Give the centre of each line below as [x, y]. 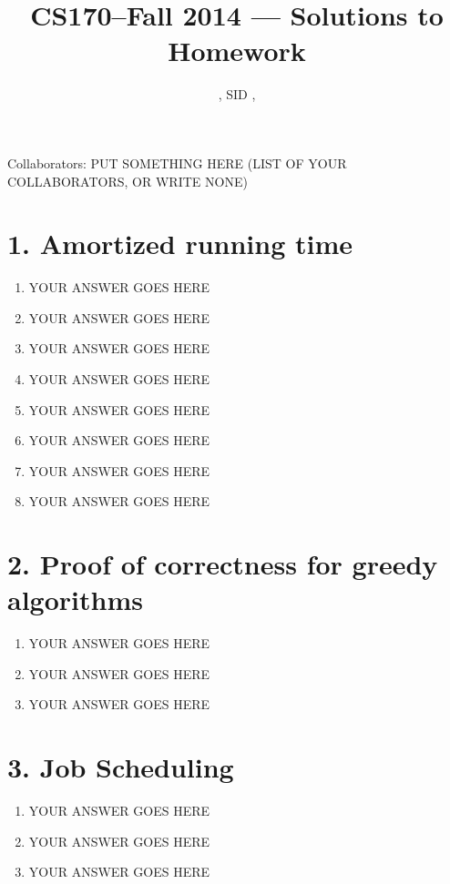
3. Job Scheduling [121, 767]
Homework [237, 51]
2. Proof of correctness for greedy [223, 564]
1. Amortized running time [180, 244]
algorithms [75, 599]
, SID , [237, 94]
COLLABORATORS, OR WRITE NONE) [128, 181]
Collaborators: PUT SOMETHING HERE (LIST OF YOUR [177, 163]
